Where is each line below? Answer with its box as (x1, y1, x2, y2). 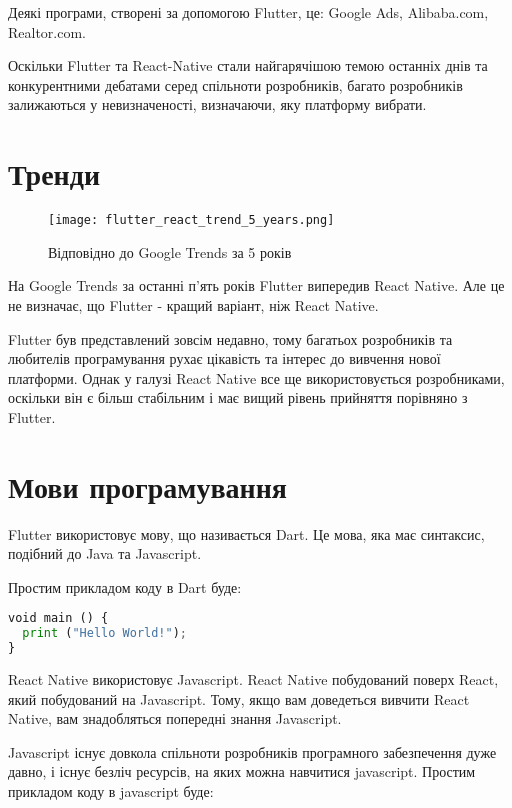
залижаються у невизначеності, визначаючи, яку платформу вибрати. (8, 94, 427, 115)
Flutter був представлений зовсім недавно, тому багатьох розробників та (8, 328, 453, 349)
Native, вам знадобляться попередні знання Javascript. (8, 708, 342, 729)
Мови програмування (8, 465, 287, 506)
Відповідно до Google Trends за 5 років (48, 241, 292, 262)
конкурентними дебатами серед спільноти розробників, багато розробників (8, 74, 463, 95)
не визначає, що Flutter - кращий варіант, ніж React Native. (8, 294, 379, 315)
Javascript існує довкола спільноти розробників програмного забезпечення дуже (8, 741, 497, 762)
